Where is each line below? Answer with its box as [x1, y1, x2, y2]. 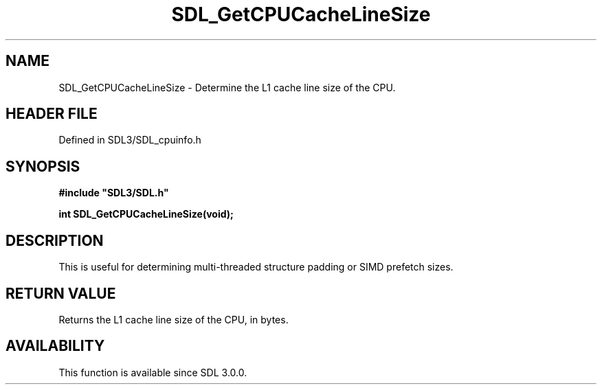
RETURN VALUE [5, 284, 116, 302]
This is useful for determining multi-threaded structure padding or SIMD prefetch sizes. [58, 261, 454, 273]
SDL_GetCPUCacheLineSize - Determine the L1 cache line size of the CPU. [58, 81, 396, 93]
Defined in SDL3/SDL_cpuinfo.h [58, 134, 201, 146]
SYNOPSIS [5, 157, 80, 175]
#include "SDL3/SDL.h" [58, 187, 169, 199]
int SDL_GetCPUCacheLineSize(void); [58, 208, 234, 220]
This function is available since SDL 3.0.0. [58, 366, 247, 378]
